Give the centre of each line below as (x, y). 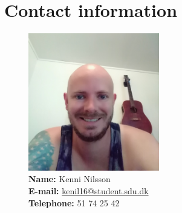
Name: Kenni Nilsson (70, 179)
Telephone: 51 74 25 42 (74, 202)
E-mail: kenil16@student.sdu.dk (89, 191)
